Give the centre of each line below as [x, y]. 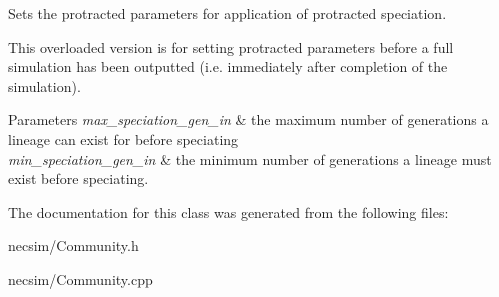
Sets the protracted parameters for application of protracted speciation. [227, 13]
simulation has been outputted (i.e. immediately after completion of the [228, 66]
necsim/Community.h [73, 245]
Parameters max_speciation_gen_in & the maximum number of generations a [248, 119]
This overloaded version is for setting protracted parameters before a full [231, 46]
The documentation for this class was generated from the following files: [228, 211]
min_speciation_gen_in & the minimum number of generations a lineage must [250, 158]
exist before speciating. [78, 178]
